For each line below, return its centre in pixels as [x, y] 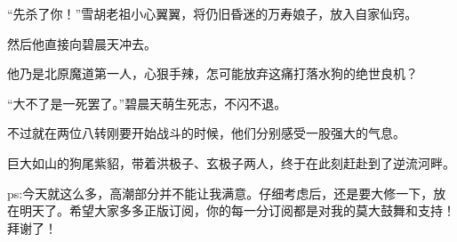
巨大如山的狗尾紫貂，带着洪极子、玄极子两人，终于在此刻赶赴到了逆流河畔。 [231, 162]
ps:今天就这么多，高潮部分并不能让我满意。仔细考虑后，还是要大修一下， [220, 193]
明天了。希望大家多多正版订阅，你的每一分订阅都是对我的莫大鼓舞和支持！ [237, 210]
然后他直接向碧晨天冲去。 [82, 43]
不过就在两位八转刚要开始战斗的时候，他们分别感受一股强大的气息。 [206, 133]
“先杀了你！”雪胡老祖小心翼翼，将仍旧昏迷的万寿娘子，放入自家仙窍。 [212, 13]
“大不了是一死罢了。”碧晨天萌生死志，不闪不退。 [147, 103]
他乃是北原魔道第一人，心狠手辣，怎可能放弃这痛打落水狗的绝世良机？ [212, 73]
